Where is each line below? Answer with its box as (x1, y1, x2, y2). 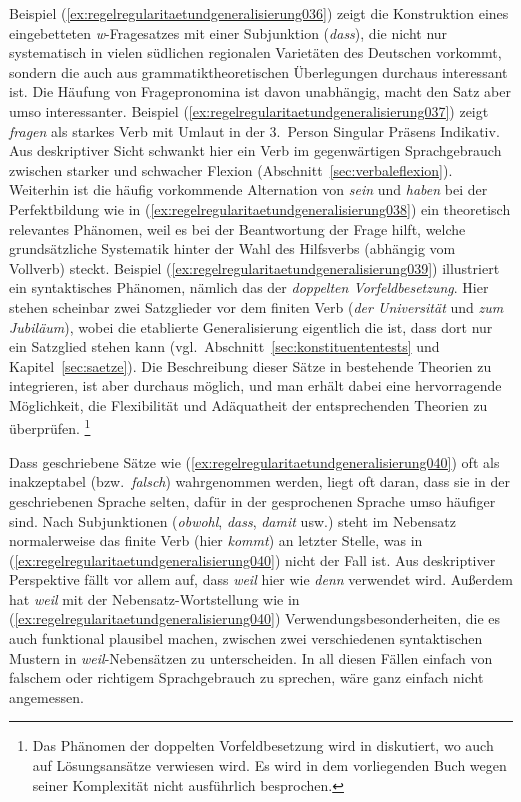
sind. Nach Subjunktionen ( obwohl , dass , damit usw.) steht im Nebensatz (9, 510, 456, 531)
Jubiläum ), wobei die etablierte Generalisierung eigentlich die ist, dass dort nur (9, 316, 493, 337)
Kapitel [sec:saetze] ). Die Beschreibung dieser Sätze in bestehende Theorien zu (9, 355, 492, 376)
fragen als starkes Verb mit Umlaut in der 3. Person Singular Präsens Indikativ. (9, 120, 500, 141)
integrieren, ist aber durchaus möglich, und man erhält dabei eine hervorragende (9, 375, 502, 396)
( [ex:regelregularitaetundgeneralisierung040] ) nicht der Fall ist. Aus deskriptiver (9, 549, 496, 570)
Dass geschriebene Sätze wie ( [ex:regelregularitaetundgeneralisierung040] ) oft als (9, 451, 500, 472)
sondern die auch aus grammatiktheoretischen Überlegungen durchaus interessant (9, 61, 508, 82)
